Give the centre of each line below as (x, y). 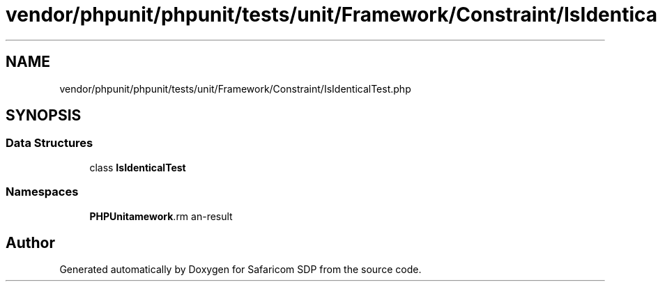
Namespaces (42, 192)
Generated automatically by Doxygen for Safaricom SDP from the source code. (240, 270)
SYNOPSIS (44, 116)
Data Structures (49, 143)
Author (30, 242)
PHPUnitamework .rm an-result (161, 216)
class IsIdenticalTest (138, 167)
